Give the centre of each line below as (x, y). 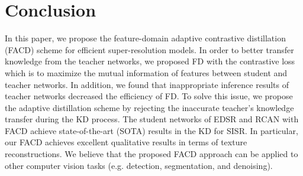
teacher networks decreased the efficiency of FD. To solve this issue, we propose (149, 96)
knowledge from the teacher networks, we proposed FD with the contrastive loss (150, 61)
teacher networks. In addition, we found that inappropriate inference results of (147, 84)
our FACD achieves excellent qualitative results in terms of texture (126, 142)
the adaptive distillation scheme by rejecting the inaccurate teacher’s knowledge (149, 107)
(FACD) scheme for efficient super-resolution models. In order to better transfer (149, 49)
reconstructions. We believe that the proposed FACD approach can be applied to (151, 154)
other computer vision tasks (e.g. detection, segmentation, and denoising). (139, 165)
